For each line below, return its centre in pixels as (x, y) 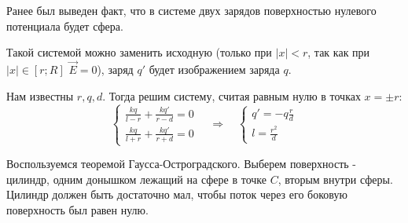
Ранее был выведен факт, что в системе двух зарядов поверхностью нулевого (191, 10)
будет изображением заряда (214, 69)
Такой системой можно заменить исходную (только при (139, 52)
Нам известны (40, 95)
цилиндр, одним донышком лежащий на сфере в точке (136, 179)
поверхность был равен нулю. (77, 209)
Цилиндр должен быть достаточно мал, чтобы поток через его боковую (177, 194)
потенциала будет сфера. (65, 26)
